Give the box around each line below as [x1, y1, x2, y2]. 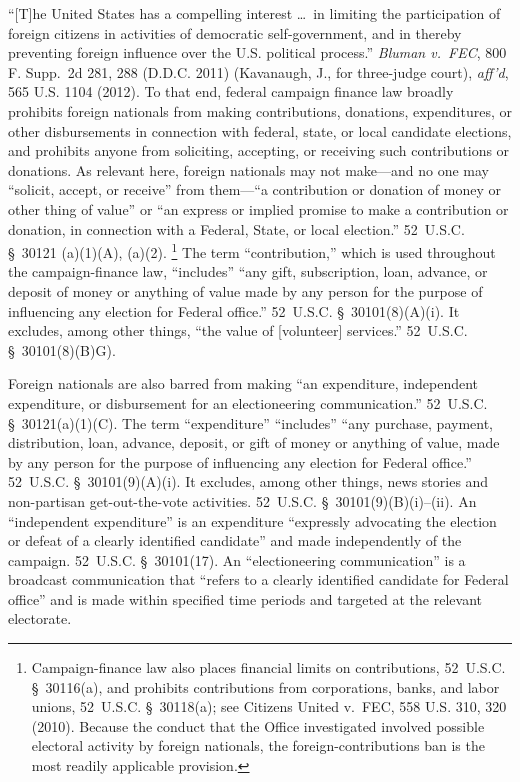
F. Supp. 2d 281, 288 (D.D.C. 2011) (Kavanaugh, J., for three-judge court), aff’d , [8, 61, 509, 82]
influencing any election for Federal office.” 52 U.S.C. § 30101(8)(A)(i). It [8, 300, 460, 321]
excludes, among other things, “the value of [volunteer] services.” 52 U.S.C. [8, 320, 468, 341]
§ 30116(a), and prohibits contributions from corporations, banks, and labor [31, 676, 500, 697]
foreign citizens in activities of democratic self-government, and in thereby [8, 22, 462, 43]
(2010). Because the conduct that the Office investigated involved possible [31, 715, 485, 736]
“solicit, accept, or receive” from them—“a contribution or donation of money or [8, 179, 502, 200]
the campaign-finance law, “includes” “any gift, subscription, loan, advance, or [8, 261, 488, 282]
